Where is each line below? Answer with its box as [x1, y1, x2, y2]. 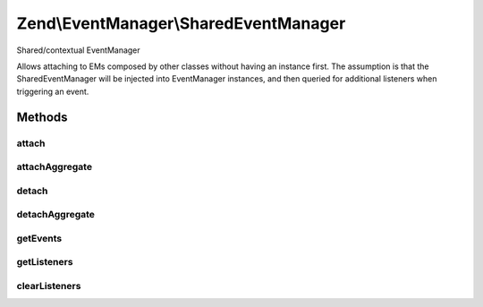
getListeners [16, 256, 73, 269]
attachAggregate [16, 161, 93, 174]
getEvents [16, 232, 63, 244]
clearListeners [16, 279, 81, 292]
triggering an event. [16, 86, 89, 97]
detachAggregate [16, 209, 96, 221]
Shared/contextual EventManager [16, 45, 140, 55]
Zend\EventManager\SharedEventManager [16, 13, 346, 33]
